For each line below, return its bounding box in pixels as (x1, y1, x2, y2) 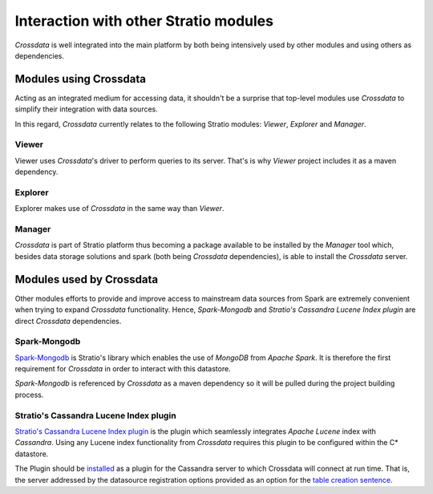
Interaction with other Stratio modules (14, 12, 274, 30)
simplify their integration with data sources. (14, 104, 158, 114)
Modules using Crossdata (14, 72, 146, 86)
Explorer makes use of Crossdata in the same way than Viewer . (14, 204, 225, 213)
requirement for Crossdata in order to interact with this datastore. (14, 364, 232, 374)
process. (14, 390, 44, 399)
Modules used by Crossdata (14, 273, 159, 286)
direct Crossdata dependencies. (14, 316, 122, 326)
